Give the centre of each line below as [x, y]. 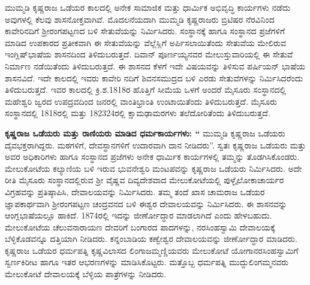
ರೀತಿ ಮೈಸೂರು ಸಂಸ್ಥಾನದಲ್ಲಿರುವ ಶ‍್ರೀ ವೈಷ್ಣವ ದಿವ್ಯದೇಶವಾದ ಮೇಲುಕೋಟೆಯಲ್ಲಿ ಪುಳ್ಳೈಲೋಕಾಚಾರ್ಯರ [145, 180]
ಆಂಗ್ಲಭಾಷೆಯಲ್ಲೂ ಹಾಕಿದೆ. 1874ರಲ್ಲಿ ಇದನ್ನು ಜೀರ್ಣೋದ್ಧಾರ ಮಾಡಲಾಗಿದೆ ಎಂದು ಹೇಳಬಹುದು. [139, 215]
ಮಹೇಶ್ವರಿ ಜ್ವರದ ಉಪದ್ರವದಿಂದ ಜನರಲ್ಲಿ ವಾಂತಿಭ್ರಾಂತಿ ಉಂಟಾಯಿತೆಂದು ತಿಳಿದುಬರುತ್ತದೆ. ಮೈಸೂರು [141, 101]
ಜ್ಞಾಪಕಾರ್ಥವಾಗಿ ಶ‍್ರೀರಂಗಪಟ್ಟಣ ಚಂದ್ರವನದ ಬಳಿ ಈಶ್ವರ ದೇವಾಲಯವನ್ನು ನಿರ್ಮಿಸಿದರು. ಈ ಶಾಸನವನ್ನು [146, 203]
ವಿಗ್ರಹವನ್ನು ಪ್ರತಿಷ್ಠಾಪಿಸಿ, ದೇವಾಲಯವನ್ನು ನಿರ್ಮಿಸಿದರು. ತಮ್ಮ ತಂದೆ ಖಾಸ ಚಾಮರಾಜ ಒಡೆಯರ [135, 191]
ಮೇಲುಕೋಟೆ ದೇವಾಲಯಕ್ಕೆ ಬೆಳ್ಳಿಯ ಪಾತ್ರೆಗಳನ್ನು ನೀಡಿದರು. [86, 274]
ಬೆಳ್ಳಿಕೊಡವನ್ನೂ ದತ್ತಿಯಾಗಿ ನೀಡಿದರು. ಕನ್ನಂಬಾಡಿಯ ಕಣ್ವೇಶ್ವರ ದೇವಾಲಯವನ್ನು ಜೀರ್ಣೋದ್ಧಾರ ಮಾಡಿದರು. [151, 239]
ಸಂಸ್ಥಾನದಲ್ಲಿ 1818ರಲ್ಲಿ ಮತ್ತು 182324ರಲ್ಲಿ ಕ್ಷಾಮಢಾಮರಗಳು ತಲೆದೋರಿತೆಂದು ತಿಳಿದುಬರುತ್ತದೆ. [138, 113]
